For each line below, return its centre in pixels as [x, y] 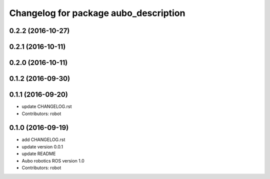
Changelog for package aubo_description [97, 13]
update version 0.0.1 [42, 146]
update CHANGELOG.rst [47, 106]
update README [39, 154]
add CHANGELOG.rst [43, 139]
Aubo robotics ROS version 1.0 [53, 160]
